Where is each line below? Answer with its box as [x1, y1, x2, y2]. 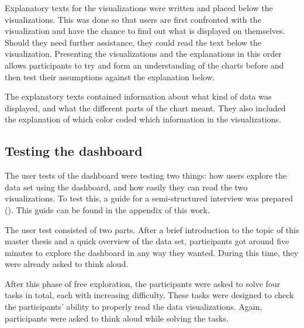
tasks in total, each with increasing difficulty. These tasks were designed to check [5, 289, 294, 301]
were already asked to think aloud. [5, 258, 129, 270]
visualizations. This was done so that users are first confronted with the [5, 13, 261, 25]
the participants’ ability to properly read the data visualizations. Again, [5, 300, 262, 313]
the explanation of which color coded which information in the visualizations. [5, 113, 281, 125]
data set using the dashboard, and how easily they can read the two [5, 180, 248, 193]
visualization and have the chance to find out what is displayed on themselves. [5, 25, 285, 37]
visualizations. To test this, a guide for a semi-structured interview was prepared [5, 192, 293, 204]
